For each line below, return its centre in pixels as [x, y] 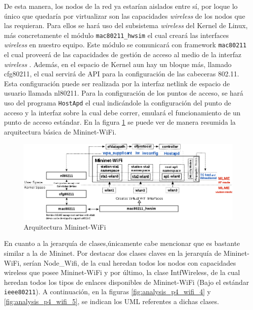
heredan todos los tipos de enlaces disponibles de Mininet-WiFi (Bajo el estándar [126, 282]
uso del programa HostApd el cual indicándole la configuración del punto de [118, 103]
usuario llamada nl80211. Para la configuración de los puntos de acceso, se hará [124, 93]
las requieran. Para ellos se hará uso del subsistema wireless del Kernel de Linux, [126, 25]
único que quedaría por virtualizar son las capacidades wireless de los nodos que [125, 16]
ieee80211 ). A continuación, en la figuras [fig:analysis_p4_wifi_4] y [108, 292]
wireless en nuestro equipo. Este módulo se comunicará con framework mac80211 [125, 45]
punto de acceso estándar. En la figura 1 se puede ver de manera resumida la [120, 122]
